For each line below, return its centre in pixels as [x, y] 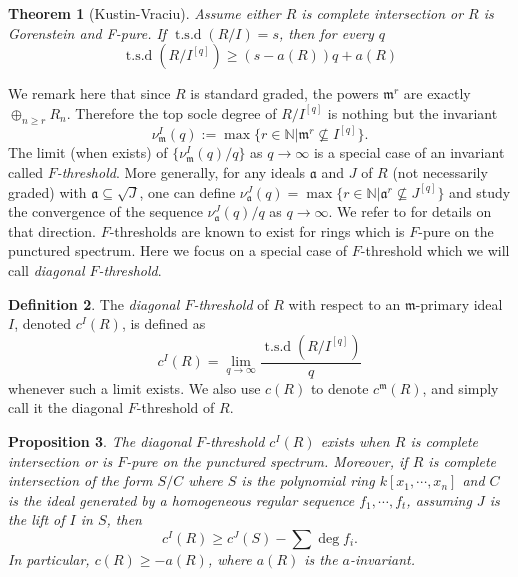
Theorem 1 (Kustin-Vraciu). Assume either [144, 13]
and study [480, 191]
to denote [339, 387]
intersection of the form [80, 480]
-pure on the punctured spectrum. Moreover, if [267, 460]
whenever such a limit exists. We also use [134, 387]
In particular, [49, 559]
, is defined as [163, 323]
